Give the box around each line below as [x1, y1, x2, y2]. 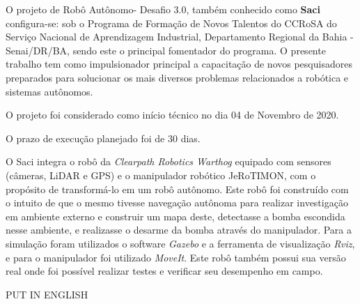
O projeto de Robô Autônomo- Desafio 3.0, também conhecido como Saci [6, 2, 320, 16]
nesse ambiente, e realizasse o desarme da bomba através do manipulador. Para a [6, 222, 352, 237]
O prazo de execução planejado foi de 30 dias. [6, 130, 201, 145]
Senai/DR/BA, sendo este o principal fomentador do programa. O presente [6, 43, 326, 57]
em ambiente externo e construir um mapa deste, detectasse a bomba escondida [6, 208, 345, 223]
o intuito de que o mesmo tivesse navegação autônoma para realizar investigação [6, 195, 348, 210]
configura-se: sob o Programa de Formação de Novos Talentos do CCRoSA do [6, 15, 337, 30]
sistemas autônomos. [6, 84, 93, 98]
